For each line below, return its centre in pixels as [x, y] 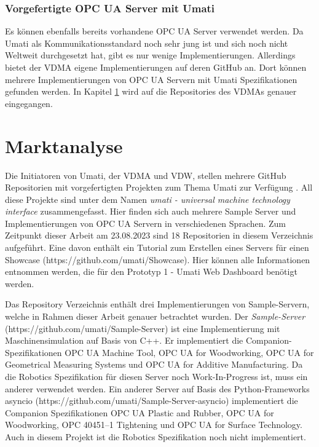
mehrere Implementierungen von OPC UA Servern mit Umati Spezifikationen [151, 79]
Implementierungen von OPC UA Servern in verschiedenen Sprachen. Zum [146, 223]
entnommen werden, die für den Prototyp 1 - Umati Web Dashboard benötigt [151, 271]
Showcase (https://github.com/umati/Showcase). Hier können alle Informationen [158, 259]
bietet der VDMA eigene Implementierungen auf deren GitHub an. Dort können [156, 67]
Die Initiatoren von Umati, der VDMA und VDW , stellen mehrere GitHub [146, 175]
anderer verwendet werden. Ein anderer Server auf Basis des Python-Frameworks [157, 388]
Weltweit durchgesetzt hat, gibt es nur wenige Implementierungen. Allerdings [150, 55]
